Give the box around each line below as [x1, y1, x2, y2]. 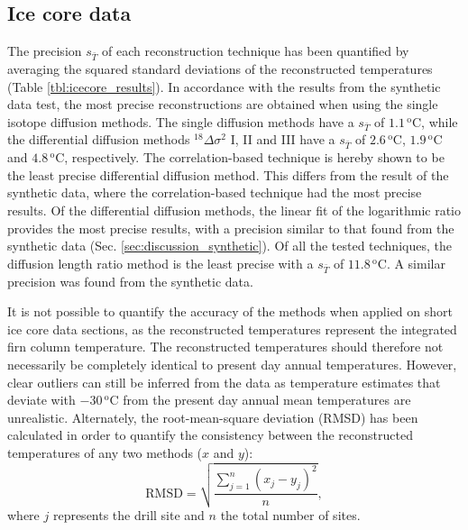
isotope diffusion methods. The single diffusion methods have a [7, 112, 354, 131]
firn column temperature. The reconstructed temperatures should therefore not [7, 337, 444, 356]
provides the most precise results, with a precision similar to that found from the [7, 218, 454, 237]
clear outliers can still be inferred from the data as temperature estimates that [7, 372, 441, 391]
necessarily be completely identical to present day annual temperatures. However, [7, 354, 457, 373]
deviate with [7, 390, 76, 409]
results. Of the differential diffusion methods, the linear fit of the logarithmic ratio [7, 201, 461, 220]
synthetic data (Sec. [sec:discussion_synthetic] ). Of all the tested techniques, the [7, 236, 452, 255]
